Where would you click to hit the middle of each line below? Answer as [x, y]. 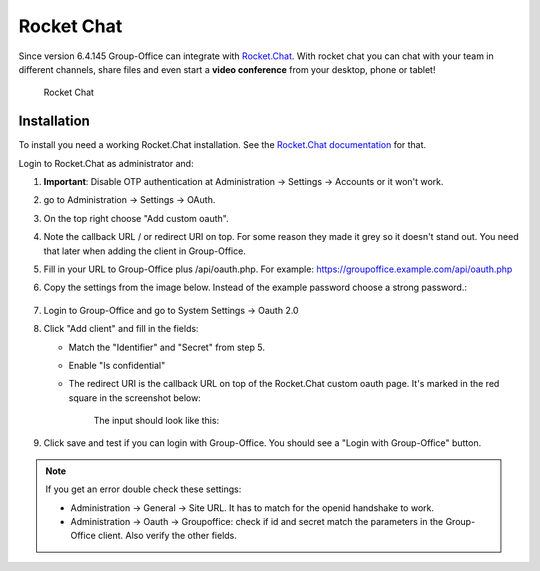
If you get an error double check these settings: [143, 489]
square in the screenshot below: [135, 397]
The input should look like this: [156, 421]
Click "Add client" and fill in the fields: [121, 329]
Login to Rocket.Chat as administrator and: [106, 163]
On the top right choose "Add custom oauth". [136, 218]
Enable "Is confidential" [117, 365]
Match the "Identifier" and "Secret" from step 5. [166, 347]
